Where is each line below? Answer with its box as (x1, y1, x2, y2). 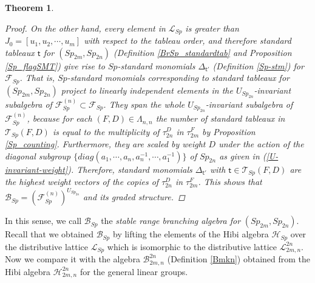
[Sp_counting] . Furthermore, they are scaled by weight (5, 138, 206, 150)
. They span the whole (103, 97, 185, 110)
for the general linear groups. (80, 265, 188, 278)
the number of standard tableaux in (155, 112, 285, 125)
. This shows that (198, 175, 262, 188)
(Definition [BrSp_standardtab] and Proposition (113, 46, 292, 58)
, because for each (27, 112, 92, 125)
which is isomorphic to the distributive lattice (107, 240, 277, 253)
